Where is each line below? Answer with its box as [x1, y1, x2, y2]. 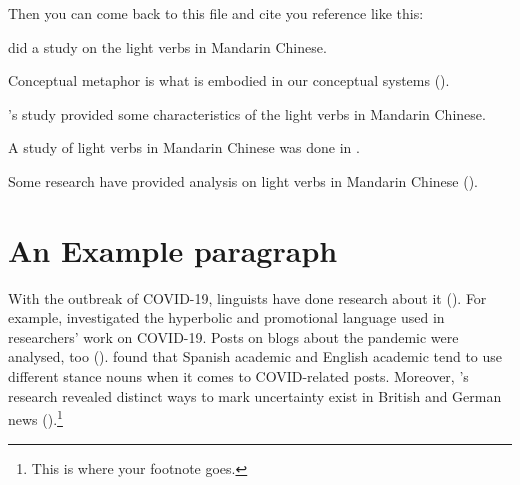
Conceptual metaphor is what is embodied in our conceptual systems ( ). [8, 70, 450, 91]
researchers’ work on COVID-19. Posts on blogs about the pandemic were [8, 326, 459, 347]
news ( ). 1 [8, 406, 63, 429]
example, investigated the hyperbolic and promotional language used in [8, 307, 445, 328]
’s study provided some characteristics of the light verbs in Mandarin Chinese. [8, 103, 486, 124]
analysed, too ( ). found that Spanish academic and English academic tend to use [8, 346, 503, 367]
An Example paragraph [8, 229, 338, 270]
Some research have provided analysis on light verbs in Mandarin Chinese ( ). [8, 170, 478, 191]
